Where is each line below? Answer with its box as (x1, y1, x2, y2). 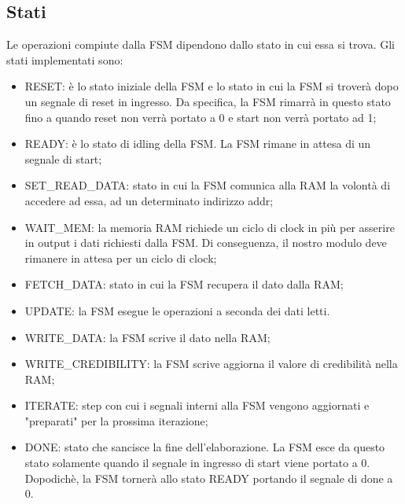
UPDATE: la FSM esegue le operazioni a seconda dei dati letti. (24, 302, 330, 318)
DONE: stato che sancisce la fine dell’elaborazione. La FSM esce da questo (24, 439, 385, 455)
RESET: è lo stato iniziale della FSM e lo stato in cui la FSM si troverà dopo (24, 78, 399, 94)
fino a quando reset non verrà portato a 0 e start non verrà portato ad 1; (24, 109, 377, 125)
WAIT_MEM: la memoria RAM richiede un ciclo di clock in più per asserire (24, 219, 395, 235)
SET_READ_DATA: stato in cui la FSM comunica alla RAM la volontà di (24, 177, 391, 193)
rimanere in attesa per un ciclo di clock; (24, 249, 217, 266)
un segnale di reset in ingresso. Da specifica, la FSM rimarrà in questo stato (24, 93, 391, 109)
